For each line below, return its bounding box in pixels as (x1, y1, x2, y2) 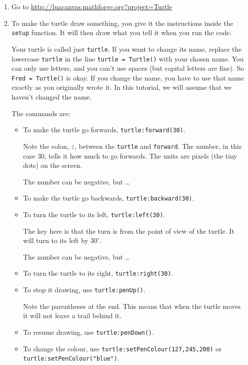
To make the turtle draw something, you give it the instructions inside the (11, 18, 233, 28)
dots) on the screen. (23, 160, 82, 170)
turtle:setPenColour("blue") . (23, 353, 119, 363)
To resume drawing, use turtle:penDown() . (23, 326, 154, 337)
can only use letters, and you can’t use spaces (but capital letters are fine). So (11, 63, 244, 73)
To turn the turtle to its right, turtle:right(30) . (23, 268, 173, 278)
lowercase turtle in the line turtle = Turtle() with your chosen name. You (11, 53, 244, 63)
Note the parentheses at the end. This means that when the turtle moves (23, 301, 241, 311)
